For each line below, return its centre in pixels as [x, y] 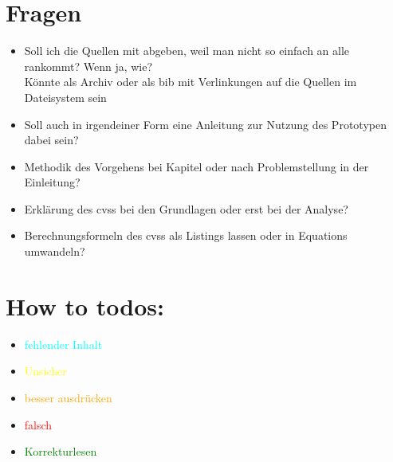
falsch [38, 424]
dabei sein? [51, 140]
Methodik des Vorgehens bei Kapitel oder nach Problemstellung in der [196, 166]
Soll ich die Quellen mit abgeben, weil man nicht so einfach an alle [187, 51]
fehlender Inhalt [63, 344]
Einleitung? [52, 182]
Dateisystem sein [65, 97]
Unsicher [45, 371]
